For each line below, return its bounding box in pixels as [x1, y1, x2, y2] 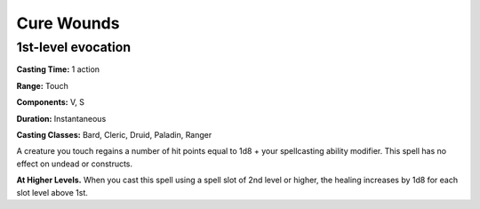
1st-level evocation [16, 39, 132, 55]
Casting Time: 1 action [16, 64, 100, 75]
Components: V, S [16, 97, 84, 108]
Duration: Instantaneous [16, 113, 107, 124]
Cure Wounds [16, 13, 120, 33]
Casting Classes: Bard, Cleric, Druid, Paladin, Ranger [16, 129, 212, 140]
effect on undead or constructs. [16, 158, 133, 169]
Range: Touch [16, 80, 68, 91]
